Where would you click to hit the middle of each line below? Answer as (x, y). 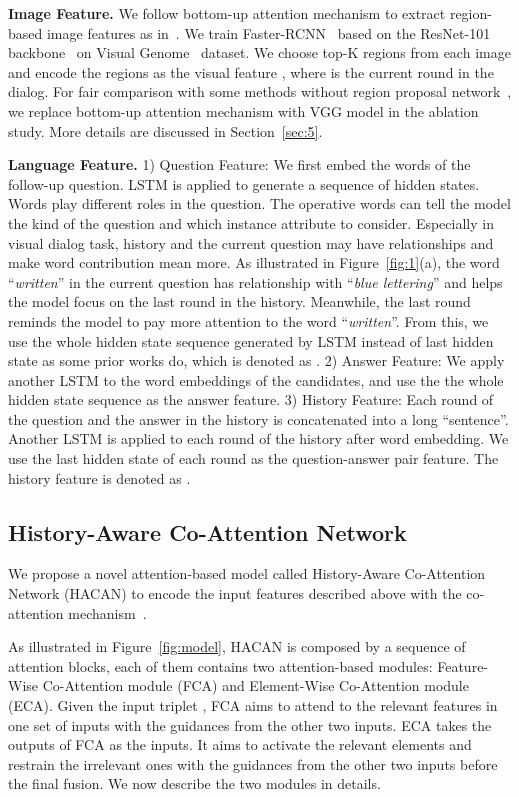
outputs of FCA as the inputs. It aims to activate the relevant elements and (240, 744)
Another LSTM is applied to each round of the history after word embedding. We (258, 438)
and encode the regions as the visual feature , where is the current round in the (251, 71)
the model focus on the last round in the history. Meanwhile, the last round (239, 301)
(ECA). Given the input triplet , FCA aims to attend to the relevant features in (253, 705)
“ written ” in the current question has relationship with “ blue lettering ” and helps (255, 281)
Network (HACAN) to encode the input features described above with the (235, 593)
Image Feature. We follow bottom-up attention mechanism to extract (227, 13)
